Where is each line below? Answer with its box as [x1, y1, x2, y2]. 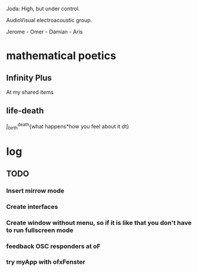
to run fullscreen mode [6, 226, 73, 234]
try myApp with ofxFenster [6, 258, 85, 266]
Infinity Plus [6, 73, 52, 83]
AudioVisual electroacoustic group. [6, 17, 92, 23]
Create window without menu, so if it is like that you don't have [6, 218, 192, 227]
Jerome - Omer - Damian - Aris [6, 28, 83, 35]
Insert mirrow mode [6, 186, 64, 194]
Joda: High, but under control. [6, 5, 81, 12]
